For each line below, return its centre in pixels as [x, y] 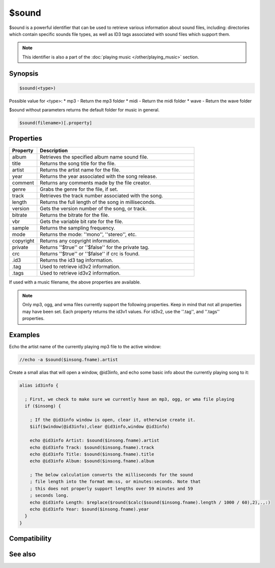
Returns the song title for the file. [78, 163]
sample [21, 227]
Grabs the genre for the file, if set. [79, 189]
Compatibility [30, 539]
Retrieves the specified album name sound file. [94, 157]
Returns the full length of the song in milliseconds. [98, 202]
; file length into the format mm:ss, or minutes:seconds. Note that [115, 482]
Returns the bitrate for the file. [74, 215]
